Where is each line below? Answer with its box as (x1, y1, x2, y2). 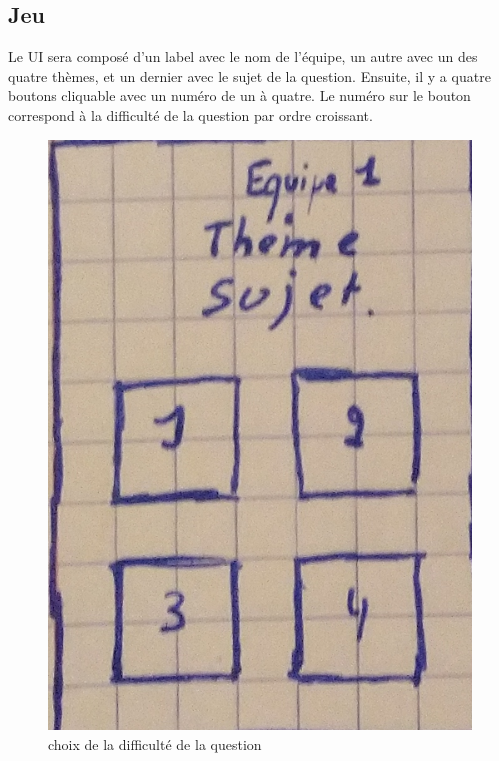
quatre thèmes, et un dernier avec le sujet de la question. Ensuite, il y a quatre (8, 65, 491, 86)
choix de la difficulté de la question (48, 733, 262, 754)
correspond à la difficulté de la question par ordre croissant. (8, 104, 373, 125)
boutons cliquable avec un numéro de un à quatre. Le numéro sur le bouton (8, 85, 471, 106)
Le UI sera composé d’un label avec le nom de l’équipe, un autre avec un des (8, 46, 478, 67)
